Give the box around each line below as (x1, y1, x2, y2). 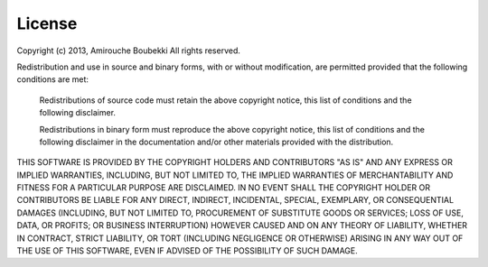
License (16, 14, 78, 33)
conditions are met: (16, 74, 89, 85)
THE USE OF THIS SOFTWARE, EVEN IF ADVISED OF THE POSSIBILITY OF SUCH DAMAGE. (16, 245, 359, 256)
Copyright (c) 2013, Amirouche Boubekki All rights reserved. (16, 45, 241, 56)
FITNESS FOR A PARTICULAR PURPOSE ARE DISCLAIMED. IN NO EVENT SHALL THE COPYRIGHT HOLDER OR (16, 182, 431, 193)
